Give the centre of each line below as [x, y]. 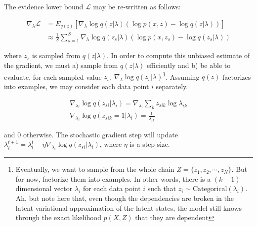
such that [162, 188]
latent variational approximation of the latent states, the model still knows [129, 208]
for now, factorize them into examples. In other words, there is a [113, 178]
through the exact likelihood [58, 217]
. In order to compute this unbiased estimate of [178, 55]
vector [63, 188]
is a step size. [150, 144]
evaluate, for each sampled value [53, 77]
